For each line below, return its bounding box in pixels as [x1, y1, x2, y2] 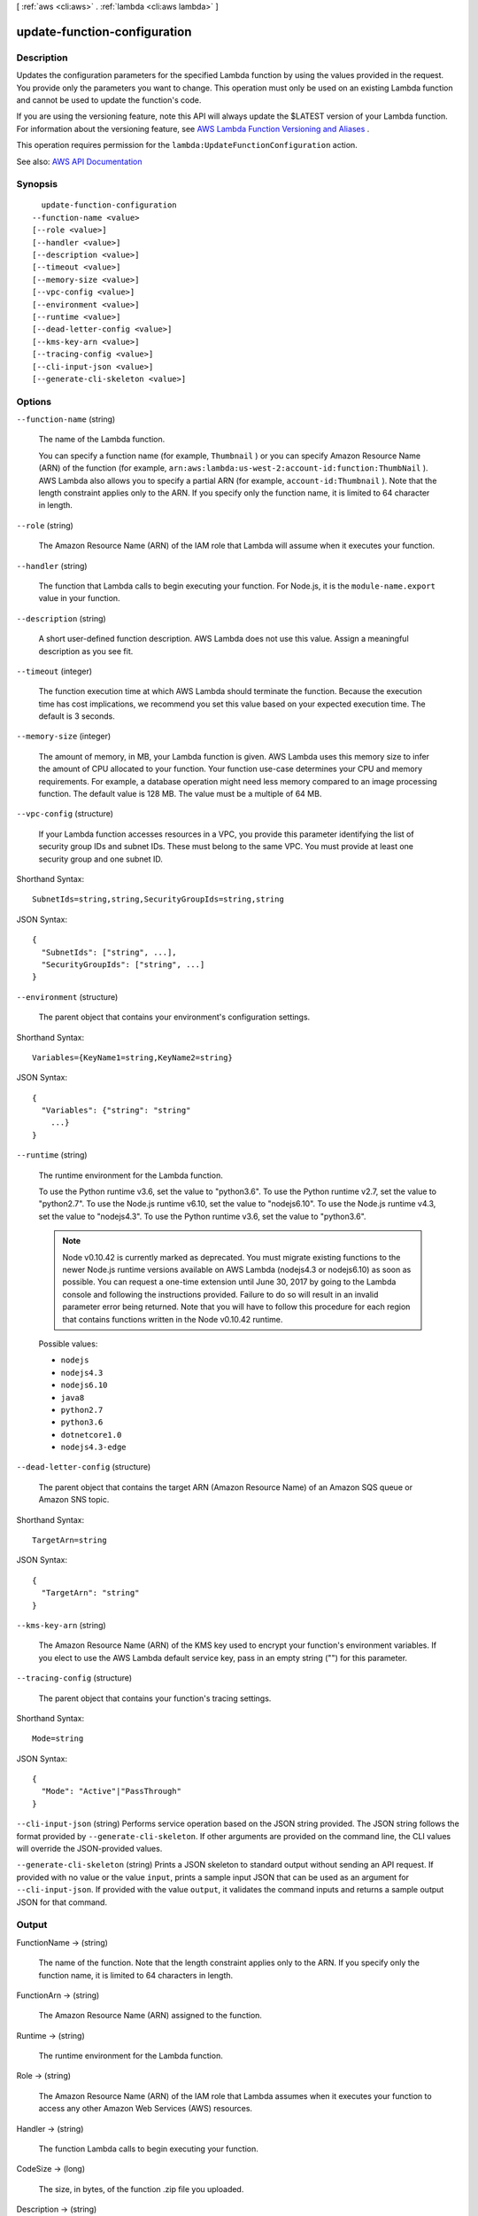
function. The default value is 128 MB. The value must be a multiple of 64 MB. [38, 789, 322, 800]
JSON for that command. [16, 1897, 108, 1908]
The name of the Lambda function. [38, 434, 166, 445]
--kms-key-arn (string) [16, 1619, 106, 1630]
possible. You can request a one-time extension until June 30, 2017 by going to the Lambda [62, 1276, 397, 1287]
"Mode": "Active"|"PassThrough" [41, 1786, 181, 1797]
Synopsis [16, 178, 58, 191]
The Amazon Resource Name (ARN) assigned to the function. [38, 2010, 263, 2021]
